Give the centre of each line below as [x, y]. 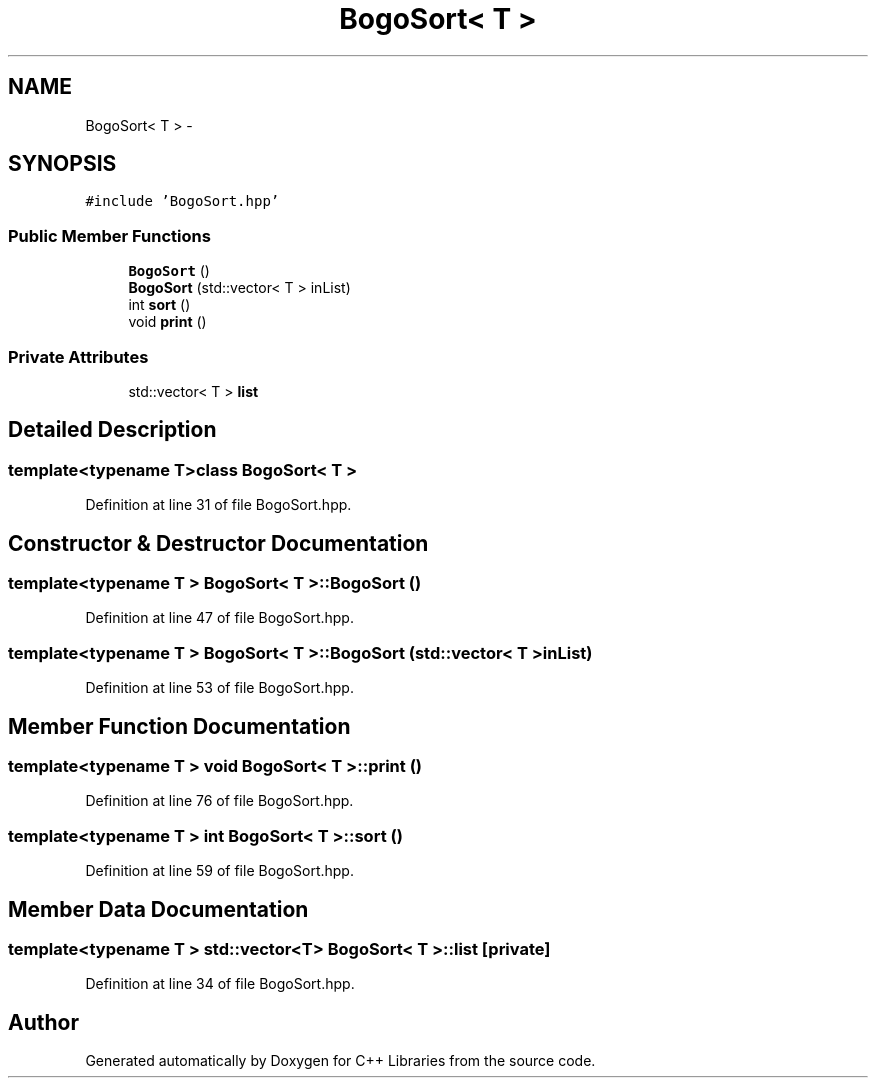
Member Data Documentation [158, 909]
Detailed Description [112, 430]
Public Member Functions [109, 235]
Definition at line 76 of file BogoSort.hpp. [219, 801]
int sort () [159, 305]
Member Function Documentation [179, 726]
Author [43, 1022]
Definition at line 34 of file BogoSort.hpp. [220, 984]
